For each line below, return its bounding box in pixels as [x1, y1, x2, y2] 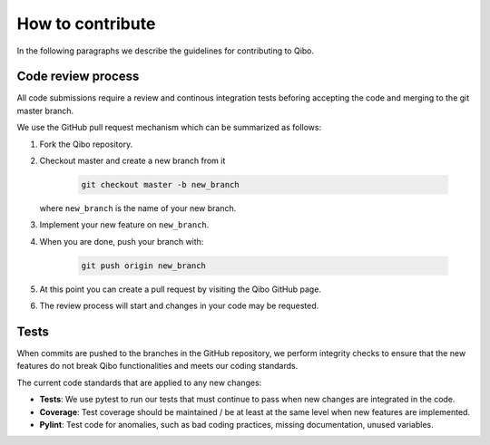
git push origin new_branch [81, 260, 206, 271]
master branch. [16, 105, 74, 116]
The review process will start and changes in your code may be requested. [39, 300, 319, 312]
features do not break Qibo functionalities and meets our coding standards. [16, 361, 299, 372]
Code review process [16, 69, 140, 84]
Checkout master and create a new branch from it [39, 155, 226, 167]
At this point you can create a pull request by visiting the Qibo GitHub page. [39, 284, 322, 295]
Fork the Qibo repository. [39, 139, 133, 150]
